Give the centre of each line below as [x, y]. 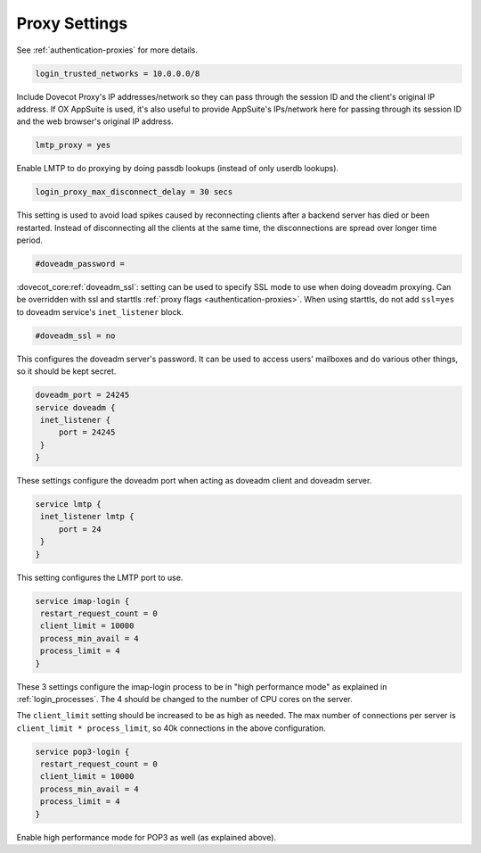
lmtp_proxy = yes [73, 145]
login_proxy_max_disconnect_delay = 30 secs [134, 192]
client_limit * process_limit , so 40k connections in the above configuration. [171, 728]
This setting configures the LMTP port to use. [100, 577]
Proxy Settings [72, 23]
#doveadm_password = [80, 264]
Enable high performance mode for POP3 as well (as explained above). [146, 837]
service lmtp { [68, 505]
